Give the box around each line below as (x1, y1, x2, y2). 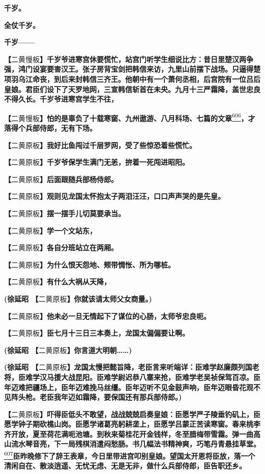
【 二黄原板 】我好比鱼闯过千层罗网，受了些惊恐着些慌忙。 (4, 139, 196, 150)
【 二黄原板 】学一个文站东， (4, 225, 97, 235)
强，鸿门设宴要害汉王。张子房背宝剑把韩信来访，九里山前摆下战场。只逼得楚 (4, 64, 260, 74)
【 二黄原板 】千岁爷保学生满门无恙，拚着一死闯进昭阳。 (4, 157, 189, 167)
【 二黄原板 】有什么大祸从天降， (4, 276, 111, 287)
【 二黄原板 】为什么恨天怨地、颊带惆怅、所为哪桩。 (4, 259, 175, 270)
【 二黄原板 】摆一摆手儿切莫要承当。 (4, 208, 125, 218)
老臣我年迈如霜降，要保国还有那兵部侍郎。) (39, 392, 182, 402)
